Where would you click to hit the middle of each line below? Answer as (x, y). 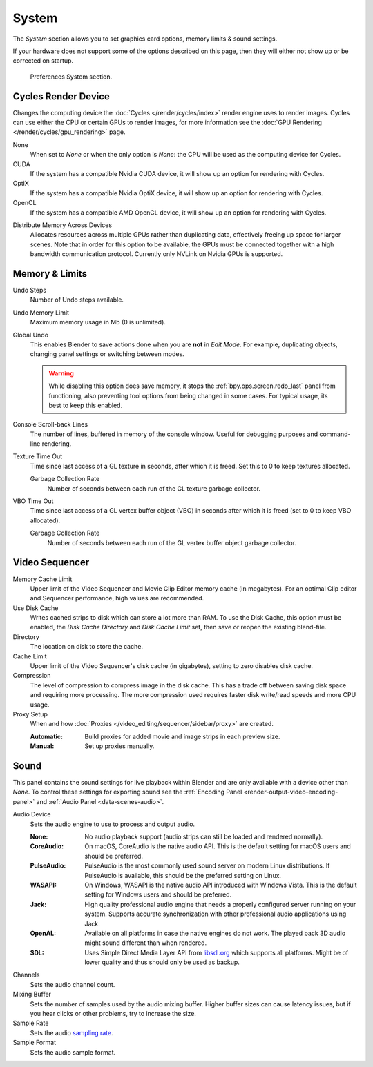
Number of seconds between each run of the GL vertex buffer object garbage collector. (172, 542)
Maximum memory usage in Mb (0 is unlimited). (98, 322)
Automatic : (47, 736)
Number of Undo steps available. (77, 300)
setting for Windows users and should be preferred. (158, 894)
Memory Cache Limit (42, 579)
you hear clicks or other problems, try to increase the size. (113, 1014)
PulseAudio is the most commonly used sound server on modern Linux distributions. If (207, 865)
